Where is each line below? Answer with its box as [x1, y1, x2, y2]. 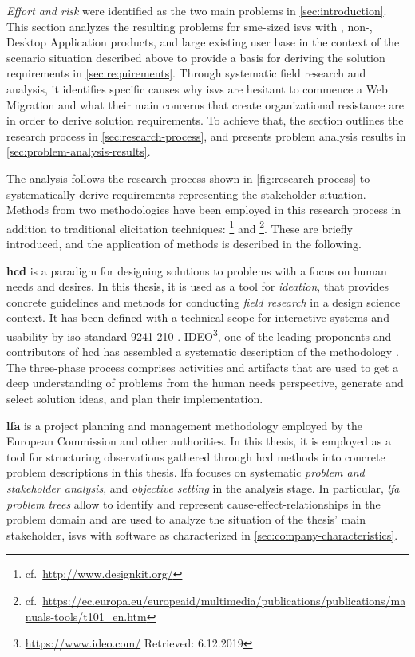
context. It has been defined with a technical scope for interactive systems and [6, 309, 389, 326]
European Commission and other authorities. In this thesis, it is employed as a [6, 433, 391, 449]
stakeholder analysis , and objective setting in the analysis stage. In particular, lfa [6, 479, 400, 496]
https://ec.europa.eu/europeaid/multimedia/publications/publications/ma [42, 592, 406, 608]
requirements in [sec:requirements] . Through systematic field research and [6, 65, 366, 81]
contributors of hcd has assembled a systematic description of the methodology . [6, 343, 399, 360]
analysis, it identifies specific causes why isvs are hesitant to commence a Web [6, 80, 388, 97]
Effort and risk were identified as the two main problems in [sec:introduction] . [6, 2, 387, 18]
